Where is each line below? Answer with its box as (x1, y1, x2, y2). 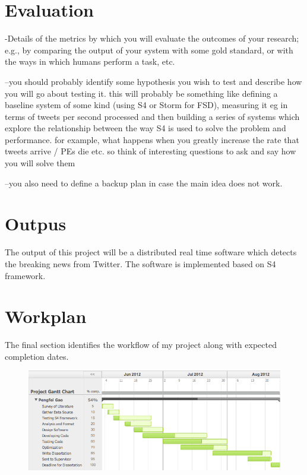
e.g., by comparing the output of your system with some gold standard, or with (5, 43, 293, 56)
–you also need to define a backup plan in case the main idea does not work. (5, 176, 283, 189)
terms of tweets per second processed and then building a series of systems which (5, 110, 300, 122)
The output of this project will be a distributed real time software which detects (5, 246, 297, 258)
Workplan (5, 304, 87, 328)
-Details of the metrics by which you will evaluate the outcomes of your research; (5, 32, 299, 45)
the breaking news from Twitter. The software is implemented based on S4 (5, 257, 276, 270)
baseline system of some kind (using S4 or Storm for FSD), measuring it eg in (5, 99, 288, 111)
